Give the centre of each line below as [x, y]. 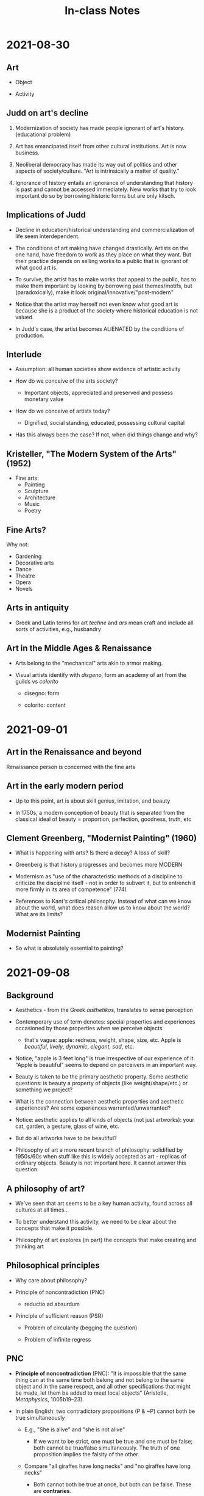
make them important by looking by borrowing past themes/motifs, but [104, 286]
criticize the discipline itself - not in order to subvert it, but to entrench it [105, 883]
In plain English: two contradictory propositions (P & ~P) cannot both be [105, 1411]
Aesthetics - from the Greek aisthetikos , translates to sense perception [104, 1010]
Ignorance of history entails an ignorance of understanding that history [104, 182]
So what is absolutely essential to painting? [69, 948]
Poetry [33, 511]
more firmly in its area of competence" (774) [71, 889]
